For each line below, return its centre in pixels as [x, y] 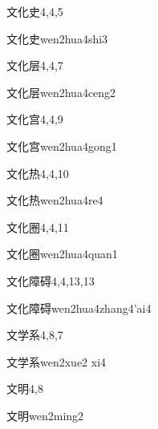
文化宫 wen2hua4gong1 [62, 146]
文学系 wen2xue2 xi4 [57, 361]
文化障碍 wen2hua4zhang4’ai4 [79, 308]
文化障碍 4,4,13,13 [51, 280]
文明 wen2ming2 [45, 415]
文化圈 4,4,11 [38, 227]
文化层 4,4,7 [35, 65]
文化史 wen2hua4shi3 [57, 38]
